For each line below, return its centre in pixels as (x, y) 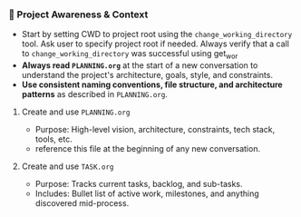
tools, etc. (54, 139)
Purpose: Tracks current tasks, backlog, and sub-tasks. (139, 184)
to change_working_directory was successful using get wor (130, 55)
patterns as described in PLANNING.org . (95, 94)
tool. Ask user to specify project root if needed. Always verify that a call (155, 44)
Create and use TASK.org (68, 166)
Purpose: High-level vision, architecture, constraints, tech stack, (155, 130)
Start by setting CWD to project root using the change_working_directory (157, 35)
